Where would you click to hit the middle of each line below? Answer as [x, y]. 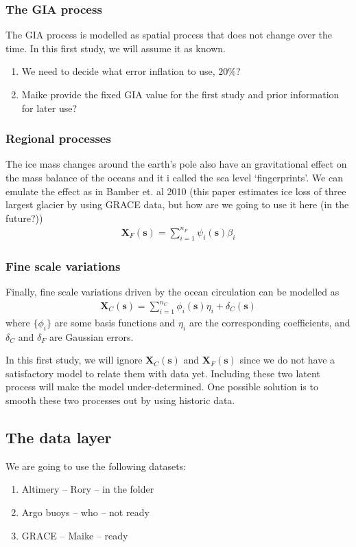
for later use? [49, 108]
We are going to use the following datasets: [96, 466]
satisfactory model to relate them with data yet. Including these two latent [163, 373]
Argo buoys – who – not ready [85, 512]
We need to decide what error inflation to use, [118, 71]
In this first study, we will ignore [74, 360]
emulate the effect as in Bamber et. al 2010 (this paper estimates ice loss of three [176, 191]
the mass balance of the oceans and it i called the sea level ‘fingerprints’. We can [174, 177]
